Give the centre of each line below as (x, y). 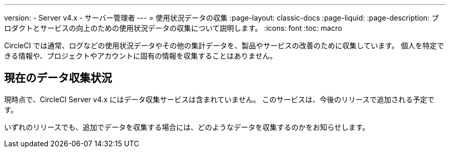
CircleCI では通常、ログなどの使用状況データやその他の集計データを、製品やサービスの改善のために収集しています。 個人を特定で (224, 45)
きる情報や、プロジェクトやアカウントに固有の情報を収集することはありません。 (140, 56)
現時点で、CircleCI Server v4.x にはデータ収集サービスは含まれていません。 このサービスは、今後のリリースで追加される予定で (219, 99)
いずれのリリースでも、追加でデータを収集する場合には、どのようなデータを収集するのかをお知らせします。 (187, 127)
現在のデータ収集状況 (58, 78)
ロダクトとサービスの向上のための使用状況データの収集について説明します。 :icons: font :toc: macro (173, 28)
